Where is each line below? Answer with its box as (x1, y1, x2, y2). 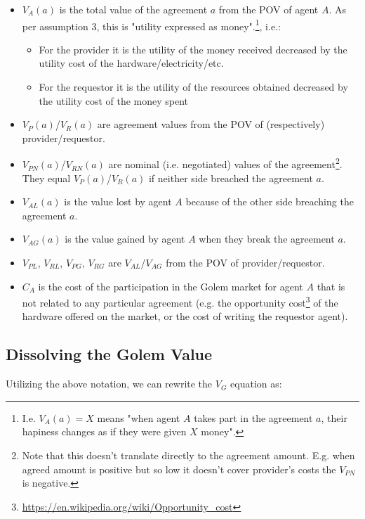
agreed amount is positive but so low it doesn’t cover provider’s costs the (22, 461, 336, 476)
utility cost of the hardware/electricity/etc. (39, 56, 224, 70)
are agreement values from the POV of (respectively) (97, 117, 325, 132)
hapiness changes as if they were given (22, 424, 187, 439)
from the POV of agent (218, 2, 319, 16)
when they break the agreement (199, 231, 335, 246)
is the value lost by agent (64, 194, 172, 209)
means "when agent (97, 410, 180, 425)
